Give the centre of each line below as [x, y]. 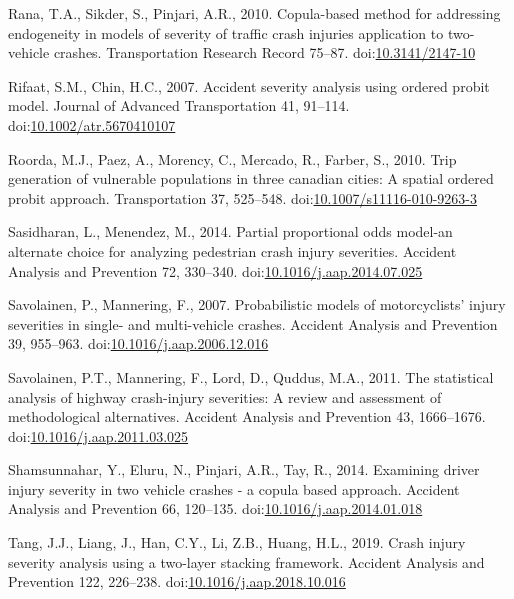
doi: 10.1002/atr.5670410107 [92, 124]
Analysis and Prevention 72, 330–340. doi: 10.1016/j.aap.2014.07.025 [215, 270]
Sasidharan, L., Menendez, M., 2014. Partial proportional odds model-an [230, 231]
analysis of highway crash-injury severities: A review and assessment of [225, 396]
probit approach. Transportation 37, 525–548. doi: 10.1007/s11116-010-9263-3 [242, 197]
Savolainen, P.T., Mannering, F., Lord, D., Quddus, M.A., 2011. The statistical [251, 376]
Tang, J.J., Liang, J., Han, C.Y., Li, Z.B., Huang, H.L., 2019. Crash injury [237, 542]
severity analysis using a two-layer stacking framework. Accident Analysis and [246, 561]
